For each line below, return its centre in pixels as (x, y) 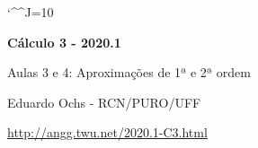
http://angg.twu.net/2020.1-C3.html (107, 132)
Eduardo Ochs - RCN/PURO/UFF (104, 102)
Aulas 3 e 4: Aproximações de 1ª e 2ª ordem (129, 72)
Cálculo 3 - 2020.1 (64, 42)
